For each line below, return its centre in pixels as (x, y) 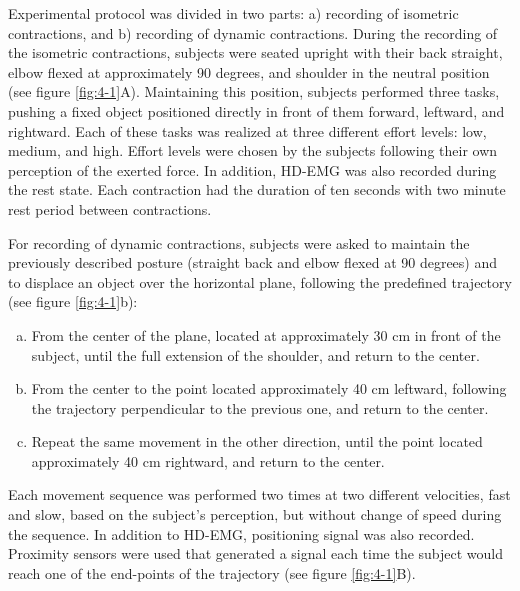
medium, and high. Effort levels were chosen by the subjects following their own (253, 150)
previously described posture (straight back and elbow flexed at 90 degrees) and (253, 262)
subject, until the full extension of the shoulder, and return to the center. (255, 354)
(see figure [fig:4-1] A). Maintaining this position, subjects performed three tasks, (254, 91)
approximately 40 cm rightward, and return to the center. (208, 460)
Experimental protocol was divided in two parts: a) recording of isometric (233, 13)
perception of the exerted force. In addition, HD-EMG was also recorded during (252, 169)
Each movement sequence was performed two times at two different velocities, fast (259, 494)
